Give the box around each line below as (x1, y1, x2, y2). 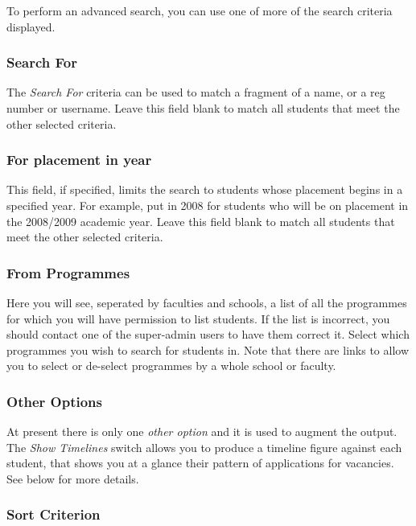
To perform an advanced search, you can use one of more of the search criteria (6, 2, 393, 18)
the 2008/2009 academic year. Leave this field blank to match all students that (6, 212, 395, 229)
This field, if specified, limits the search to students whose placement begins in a (6, 181, 403, 198)
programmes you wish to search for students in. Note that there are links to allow (6, 341, 409, 358)
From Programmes (6, 262, 130, 282)
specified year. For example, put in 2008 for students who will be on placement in (6, 197, 409, 213)
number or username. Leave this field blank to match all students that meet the (6, 100, 400, 116)
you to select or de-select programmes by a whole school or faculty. (6, 357, 336, 374)
